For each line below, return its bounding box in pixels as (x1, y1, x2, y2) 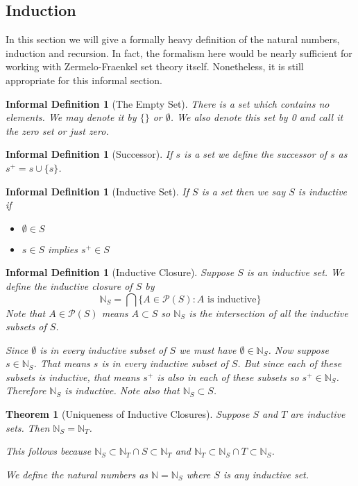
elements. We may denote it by (6, 110, 137, 124)
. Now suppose (268, 342, 329, 357)
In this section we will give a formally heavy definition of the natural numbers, (6, 32, 340, 47)
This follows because (6, 444, 92, 458)
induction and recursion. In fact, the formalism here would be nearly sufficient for (6, 45, 352, 60)
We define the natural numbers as (6, 467, 148, 481)
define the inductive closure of (6, 278, 133, 293)
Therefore (6, 383, 46, 398)
